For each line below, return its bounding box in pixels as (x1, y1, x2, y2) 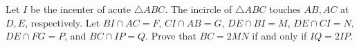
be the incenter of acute (30, 2, 131, 16)
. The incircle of (165, 2, 232, 16)
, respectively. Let (25, 15, 100, 29)
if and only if (252, 29, 307, 43)
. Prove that (145, 29, 196, 43)
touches (269, 2, 301, 16)
